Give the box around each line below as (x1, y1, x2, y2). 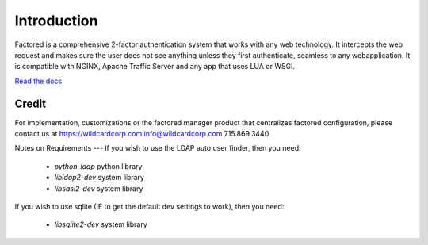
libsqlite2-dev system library (54, 220, 148, 229)
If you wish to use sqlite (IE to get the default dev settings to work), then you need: (14, 201, 285, 211)
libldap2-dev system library (54, 173, 144, 182)
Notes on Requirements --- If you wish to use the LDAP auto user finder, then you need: (14, 144, 301, 153)
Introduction (14, 12, 98, 29)
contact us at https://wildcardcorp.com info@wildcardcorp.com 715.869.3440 (14, 129, 269, 139)
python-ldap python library (54, 161, 143, 170)
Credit (14, 97, 47, 110)
